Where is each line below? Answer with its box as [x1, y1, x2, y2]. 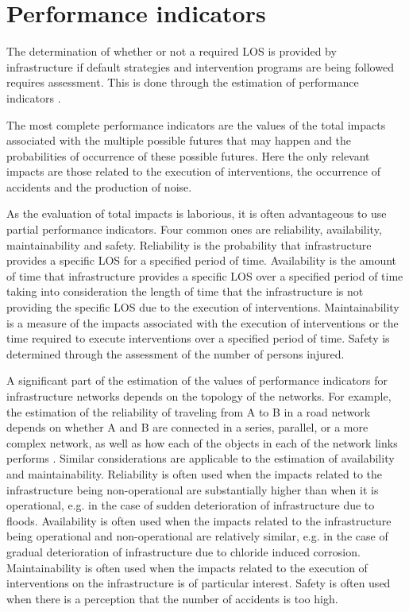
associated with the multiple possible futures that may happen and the [6, 132, 352, 149]
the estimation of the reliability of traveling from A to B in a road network [6, 403, 371, 420]
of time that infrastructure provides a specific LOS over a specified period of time [6, 267, 403, 284]
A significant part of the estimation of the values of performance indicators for [6, 372, 388, 389]
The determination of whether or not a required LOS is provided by [6, 43, 337, 60]
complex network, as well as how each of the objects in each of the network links [6, 434, 398, 451]
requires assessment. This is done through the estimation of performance [6, 74, 359, 91]
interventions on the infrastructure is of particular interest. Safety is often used [6, 575, 391, 591]
